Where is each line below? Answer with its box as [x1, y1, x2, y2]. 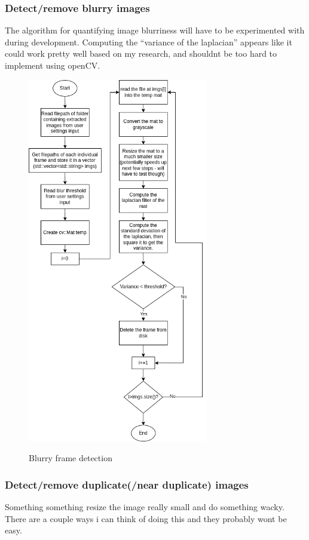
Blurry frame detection [29, 452, 112, 464]
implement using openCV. [5, 59, 100, 71]
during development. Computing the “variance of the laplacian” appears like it [5, 35, 292, 48]
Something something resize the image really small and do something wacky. [5, 501, 284, 513]
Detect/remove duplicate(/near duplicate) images [5, 477, 249, 492]
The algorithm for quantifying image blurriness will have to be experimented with [5, 24, 305, 36]
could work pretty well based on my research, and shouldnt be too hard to [5, 47, 277, 60]
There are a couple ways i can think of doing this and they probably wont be [5, 512, 287, 524]
